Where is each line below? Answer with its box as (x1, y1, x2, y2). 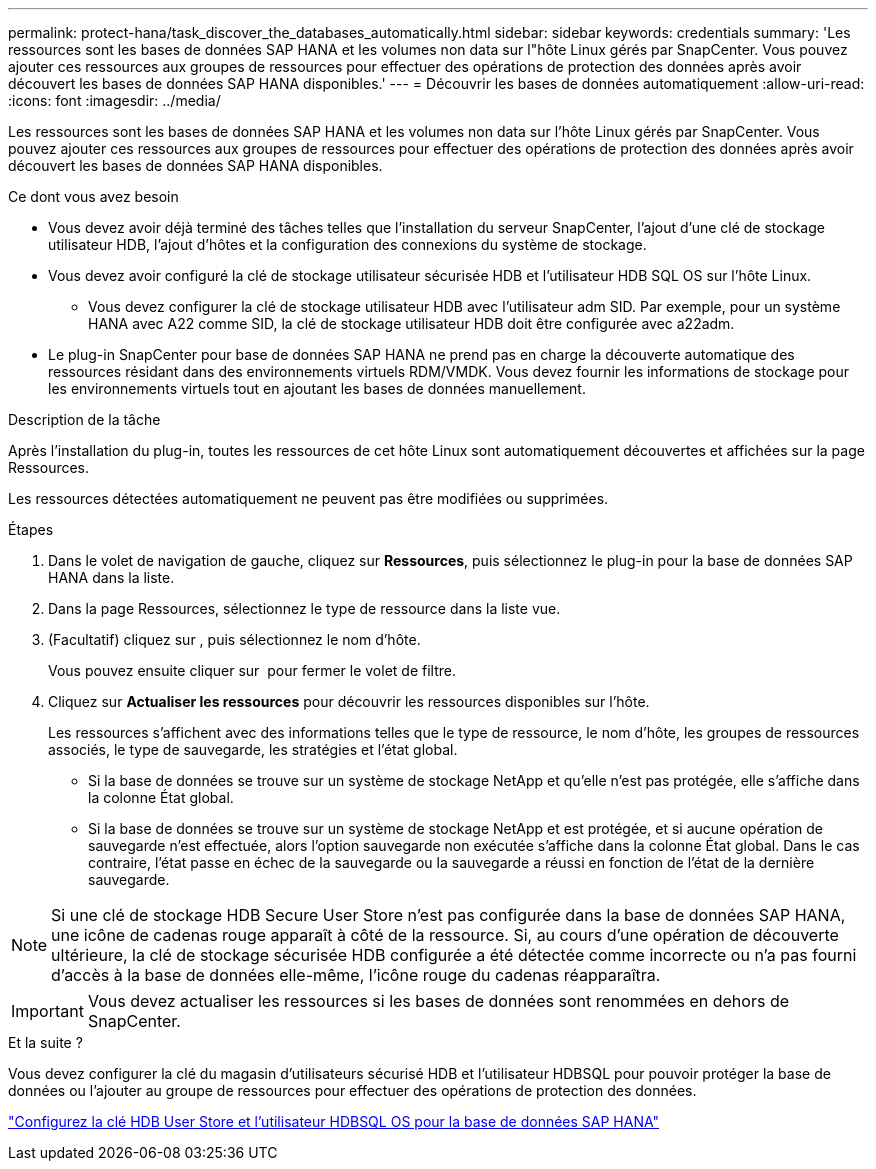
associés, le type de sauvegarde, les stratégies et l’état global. (48, 741, 458, 758)
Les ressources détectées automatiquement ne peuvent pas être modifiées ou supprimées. (8, 490, 609, 507)
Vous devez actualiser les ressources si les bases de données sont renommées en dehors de (87, 991, 790, 1011)
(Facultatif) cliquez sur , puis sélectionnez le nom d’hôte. (48, 631, 421, 648)
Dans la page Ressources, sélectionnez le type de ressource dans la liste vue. (48, 600, 561, 617)
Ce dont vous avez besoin (8, 188, 179, 205)
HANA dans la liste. (48, 569, 175, 586)
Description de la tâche (8, 411, 161, 428)
